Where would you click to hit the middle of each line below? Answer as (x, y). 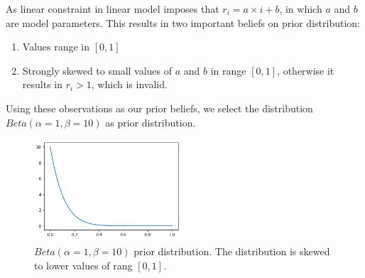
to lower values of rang (83, 265)
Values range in (56, 47)
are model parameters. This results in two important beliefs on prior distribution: (183, 22)
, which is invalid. (129, 84)
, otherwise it (306, 70)
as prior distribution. (151, 122)
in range (228, 70)
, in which (301, 9)
